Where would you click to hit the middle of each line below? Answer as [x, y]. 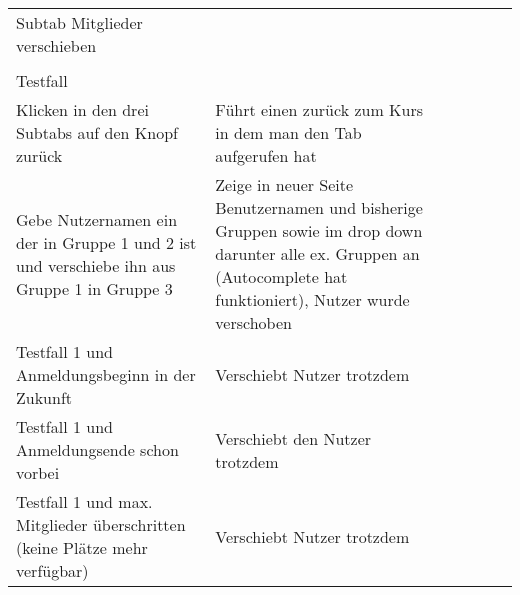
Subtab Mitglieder [79, 22]
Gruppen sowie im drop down [319, 230]
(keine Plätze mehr [82, 547]
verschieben [56, 45]
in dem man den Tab [288, 132]
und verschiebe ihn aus [96, 265]
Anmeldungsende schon [97, 449]
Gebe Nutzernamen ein [97, 219]
